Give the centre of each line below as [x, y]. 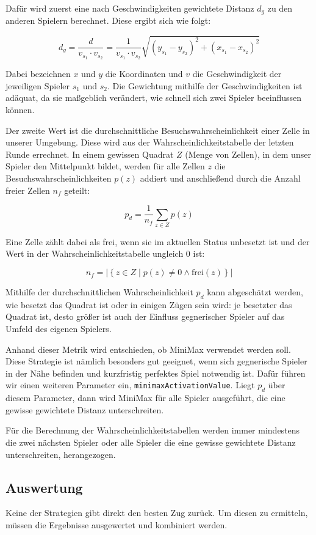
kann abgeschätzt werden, [255, 292]
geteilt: [77, 190]
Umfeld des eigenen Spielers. [59, 329]
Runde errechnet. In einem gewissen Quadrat [90, 154]
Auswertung [44, 487]
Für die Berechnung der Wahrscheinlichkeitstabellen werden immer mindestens [153, 430]
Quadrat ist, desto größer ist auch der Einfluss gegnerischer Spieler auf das [145, 316]
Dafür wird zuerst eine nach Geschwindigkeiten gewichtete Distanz [130, 8]
